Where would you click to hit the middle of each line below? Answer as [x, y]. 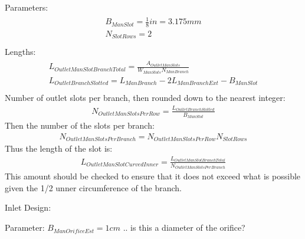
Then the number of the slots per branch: [80, 125]
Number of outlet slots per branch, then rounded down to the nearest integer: [145, 98]
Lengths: [20, 51]
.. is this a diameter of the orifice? [184, 227]
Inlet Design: [28, 207]
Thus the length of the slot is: [59, 148]
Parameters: [27, 7]
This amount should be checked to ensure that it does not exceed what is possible [153, 176]
